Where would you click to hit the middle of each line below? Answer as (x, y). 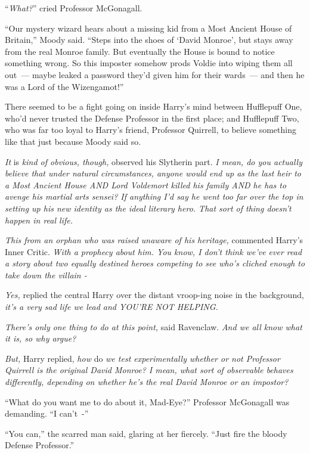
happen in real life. (39, 220)
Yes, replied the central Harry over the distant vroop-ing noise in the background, (154, 295)
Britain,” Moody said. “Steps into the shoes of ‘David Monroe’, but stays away (149, 40)
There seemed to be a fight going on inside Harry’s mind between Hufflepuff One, (154, 106)
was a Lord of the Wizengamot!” (64, 86)
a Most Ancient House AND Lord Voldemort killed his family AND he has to (146, 184)
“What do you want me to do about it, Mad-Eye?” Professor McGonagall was (147, 401)
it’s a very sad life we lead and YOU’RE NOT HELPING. (111, 307)
